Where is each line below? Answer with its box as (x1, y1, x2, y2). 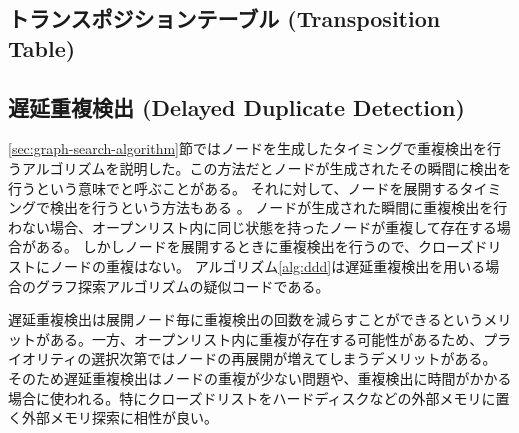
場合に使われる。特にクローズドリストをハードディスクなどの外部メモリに (8, 387, 496, 408)
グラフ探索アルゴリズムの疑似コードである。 (35, 275, 330, 296)
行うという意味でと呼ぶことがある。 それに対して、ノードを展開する (8, 177, 460, 198)
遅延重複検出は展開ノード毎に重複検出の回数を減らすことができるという (8, 309, 484, 330)
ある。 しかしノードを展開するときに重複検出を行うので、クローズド (35, 236, 488, 257)
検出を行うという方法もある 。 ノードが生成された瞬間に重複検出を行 (49, 197, 508, 218)
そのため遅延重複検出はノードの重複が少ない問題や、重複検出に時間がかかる (8, 367, 512, 388)
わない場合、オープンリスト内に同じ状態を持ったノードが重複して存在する (8, 216, 497, 237)
